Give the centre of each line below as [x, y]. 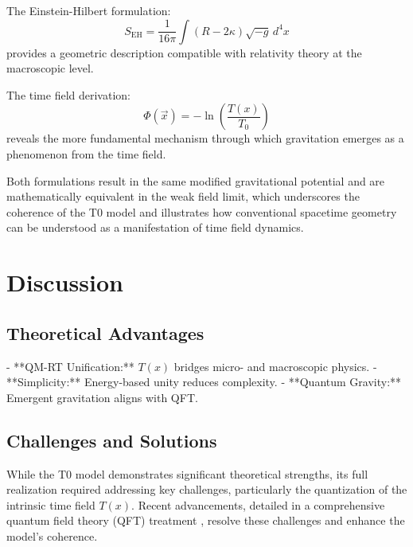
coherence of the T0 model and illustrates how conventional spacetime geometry [202, 211]
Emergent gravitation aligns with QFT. [102, 397]
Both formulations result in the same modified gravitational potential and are [196, 180]
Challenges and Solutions [112, 440]
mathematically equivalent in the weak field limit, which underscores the [183, 196]
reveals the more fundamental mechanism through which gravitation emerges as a [205, 138]
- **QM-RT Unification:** [70, 366]
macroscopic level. [50, 68]
